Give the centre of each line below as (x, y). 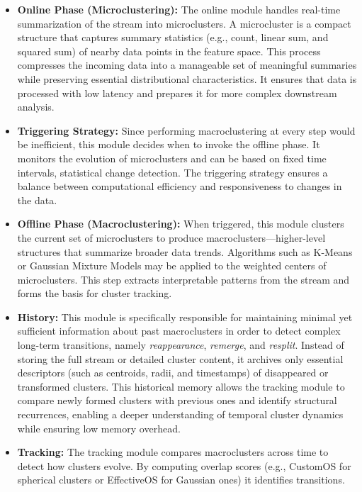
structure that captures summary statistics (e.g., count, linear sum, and (173, 37)
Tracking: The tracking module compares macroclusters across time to (173, 452)
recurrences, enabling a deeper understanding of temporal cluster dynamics (180, 414)
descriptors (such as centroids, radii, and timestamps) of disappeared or (173, 373)
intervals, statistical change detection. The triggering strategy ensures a (172, 172)
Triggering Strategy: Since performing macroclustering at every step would (186, 130)
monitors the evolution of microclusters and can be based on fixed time (172, 158)
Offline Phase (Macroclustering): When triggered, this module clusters (181, 224)
